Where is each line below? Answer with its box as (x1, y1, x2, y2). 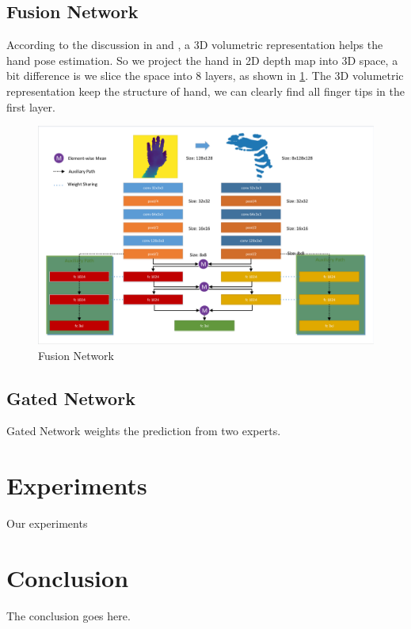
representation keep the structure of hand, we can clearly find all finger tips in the (6, 82, 405, 99)
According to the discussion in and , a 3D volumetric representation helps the (6, 36, 383, 53)
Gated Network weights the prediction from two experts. (6, 422, 281, 439)
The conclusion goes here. (6, 607, 131, 623)
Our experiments (6, 515, 88, 532)
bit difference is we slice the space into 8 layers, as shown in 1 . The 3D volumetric (6, 67, 404, 84)
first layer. (6, 98, 55, 115)
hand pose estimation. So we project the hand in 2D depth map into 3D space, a (6, 51, 398, 68)
